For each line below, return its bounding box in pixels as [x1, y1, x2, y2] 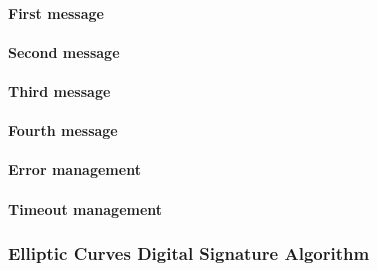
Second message [8, 41, 120, 62]
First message [8, 2, 104, 23]
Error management [8, 159, 141, 180]
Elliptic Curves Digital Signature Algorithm [8, 241, 370, 266]
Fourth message [8, 120, 118, 141]
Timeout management [8, 198, 163, 219]
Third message [8, 80, 111, 101]
